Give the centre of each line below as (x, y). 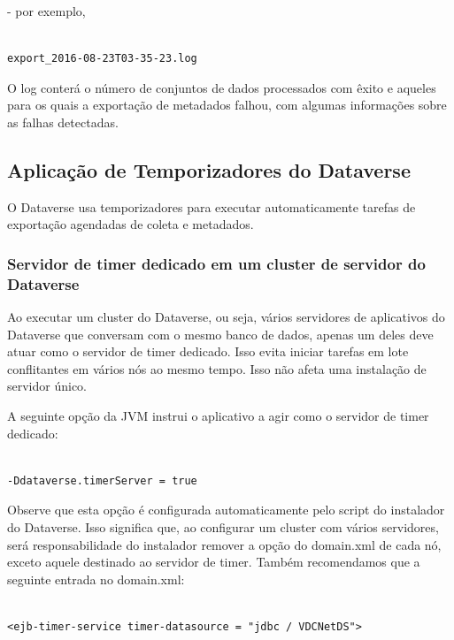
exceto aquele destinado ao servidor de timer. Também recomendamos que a (214, 562)
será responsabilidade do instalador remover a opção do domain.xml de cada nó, (224, 544)
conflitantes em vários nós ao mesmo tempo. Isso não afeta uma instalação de (217, 368)
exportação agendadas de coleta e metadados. (131, 224)
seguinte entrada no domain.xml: (96, 579)
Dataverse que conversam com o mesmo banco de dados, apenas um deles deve (220, 334)
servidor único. (47, 386)
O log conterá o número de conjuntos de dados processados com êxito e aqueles (222, 87)
